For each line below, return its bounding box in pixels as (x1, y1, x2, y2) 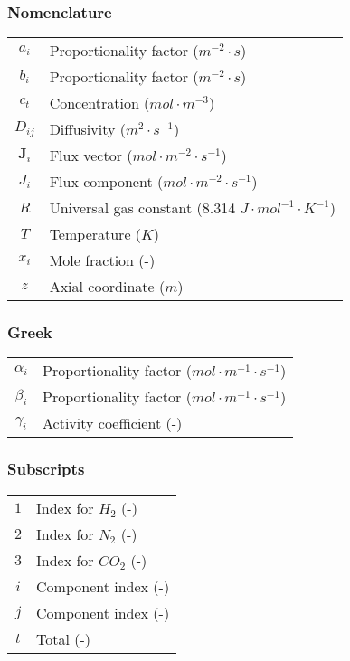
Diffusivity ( (49, 118, 126, 140)
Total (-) (36, 628, 91, 649)
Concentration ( (49, 92, 150, 114)
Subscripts (7, 458, 85, 480)
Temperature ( (49, 223, 142, 245)
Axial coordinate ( (49, 276, 166, 297)
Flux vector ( (49, 145, 133, 166)
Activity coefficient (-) (43, 412, 183, 434)
